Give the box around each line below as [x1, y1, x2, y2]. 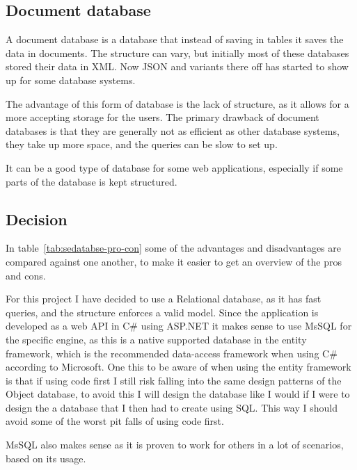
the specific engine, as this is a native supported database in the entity [6, 332, 307, 346]
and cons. [6, 268, 46, 282]
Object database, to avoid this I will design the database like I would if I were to [6, 387, 350, 401]
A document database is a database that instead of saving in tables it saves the [6, 32, 344, 47]
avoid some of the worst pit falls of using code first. [6, 414, 224, 428]
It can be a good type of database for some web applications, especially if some [6, 160, 343, 175]
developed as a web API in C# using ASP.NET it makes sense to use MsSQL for [6, 318, 352, 333]
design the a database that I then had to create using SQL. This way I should [6, 400, 338, 414]
